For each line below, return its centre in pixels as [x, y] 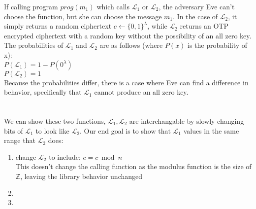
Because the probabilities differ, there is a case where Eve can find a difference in [126, 82]
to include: [65, 157]
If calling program [31, 6]
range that [20, 140]
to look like [52, 130]
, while [157, 26]
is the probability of [218, 45]
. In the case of [195, 16]
